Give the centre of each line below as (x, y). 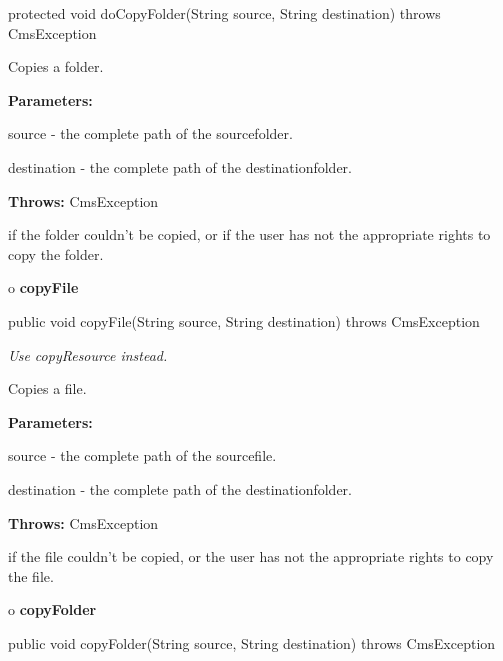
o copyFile (43, 287)
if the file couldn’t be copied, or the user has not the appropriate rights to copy (251, 556)
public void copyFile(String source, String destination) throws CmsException (244, 320)
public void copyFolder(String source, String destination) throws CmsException (252, 642)
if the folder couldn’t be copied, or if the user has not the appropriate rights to (249, 234)
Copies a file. (47, 388)
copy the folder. (56, 253)
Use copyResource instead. (88, 354)
